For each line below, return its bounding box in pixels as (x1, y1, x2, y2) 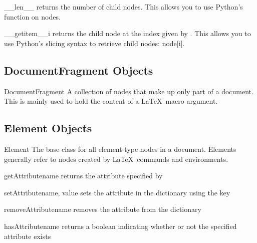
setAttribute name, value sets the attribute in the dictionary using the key (4, 187, 230, 197)
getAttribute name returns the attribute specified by (4, 170, 163, 181)
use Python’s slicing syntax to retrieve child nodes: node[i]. (4, 38, 185, 48)
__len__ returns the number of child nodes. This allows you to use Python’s (4, 2, 243, 12)
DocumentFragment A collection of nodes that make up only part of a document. (4, 86, 253, 96)
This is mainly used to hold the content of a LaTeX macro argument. (4, 96, 218, 106)
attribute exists (4, 230, 51, 241)
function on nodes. (4, 11, 61, 22)
